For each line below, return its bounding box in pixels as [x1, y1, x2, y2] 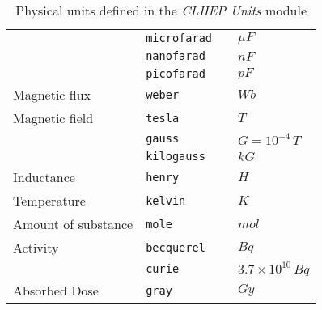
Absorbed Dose [13, 281, 99, 299]
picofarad [146, 67, 205, 80]
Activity [13, 238, 59, 257]
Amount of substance [13, 214, 133, 233]
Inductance [13, 168, 75, 186]
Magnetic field [13, 108, 94, 127]
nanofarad [146, 49, 205, 62]
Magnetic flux [13, 85, 91, 104]
